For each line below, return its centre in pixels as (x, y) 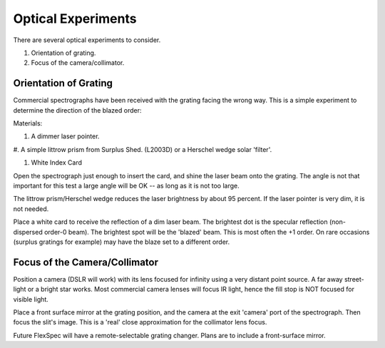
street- (354, 279)
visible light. (31, 299)
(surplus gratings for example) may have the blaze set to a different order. (122, 242)
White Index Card (56, 163)
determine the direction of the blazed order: (77, 110)
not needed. (31, 209)
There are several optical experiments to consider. (87, 40)
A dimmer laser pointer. (65, 136)
